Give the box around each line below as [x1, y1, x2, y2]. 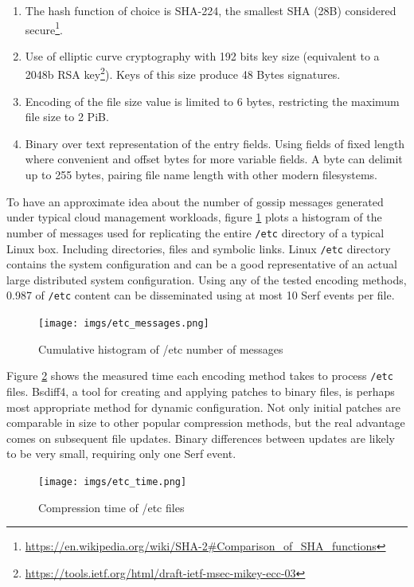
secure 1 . [25, 18, 63, 37]
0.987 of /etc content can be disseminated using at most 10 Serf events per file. [6, 287, 395, 303]
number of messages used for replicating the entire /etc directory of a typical [6, 224, 385, 241]
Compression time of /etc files [38, 499, 185, 515]
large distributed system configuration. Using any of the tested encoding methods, [6, 271, 407, 288]
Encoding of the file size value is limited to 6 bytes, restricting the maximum [25, 92, 400, 109]
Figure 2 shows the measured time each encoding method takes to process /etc [6, 367, 393, 384]
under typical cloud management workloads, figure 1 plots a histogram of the [6, 209, 382, 225]
